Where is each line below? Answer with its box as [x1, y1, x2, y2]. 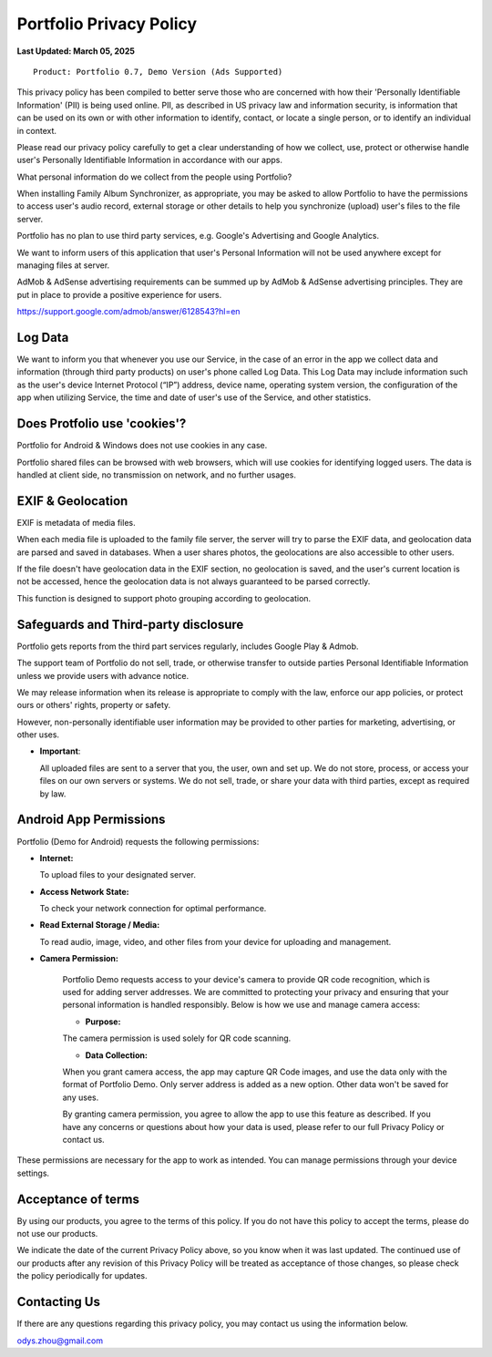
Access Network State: [39, 886, 129, 897]
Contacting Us [16, 1294, 100, 1310]
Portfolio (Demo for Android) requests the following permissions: [16, 836, 260, 847]
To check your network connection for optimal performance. [39, 903, 267, 914]
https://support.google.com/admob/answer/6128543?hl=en [16, 306, 241, 317]
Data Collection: [85, 1049, 148, 1061]
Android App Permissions [16, 812, 166, 828]
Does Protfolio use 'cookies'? [16, 416, 187, 432]
